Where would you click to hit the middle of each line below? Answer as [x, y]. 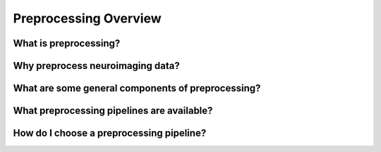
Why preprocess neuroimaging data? [96, 66]
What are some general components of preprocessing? [137, 88]
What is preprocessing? [67, 43]
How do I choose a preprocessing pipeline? [110, 133]
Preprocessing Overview [87, 18]
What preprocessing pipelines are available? [113, 111]
